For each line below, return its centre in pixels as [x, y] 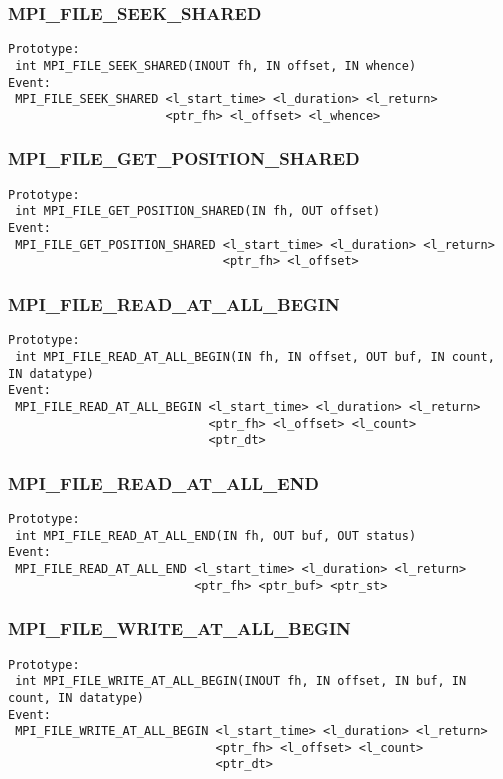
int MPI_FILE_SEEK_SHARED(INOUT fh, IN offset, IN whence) [216, 65]
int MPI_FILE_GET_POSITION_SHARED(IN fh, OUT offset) [198, 211]
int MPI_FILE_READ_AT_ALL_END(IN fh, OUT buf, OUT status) [216, 535]
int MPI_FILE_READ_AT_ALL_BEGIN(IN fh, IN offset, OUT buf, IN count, [255, 356]
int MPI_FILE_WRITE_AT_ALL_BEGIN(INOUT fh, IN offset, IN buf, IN [241, 681]
